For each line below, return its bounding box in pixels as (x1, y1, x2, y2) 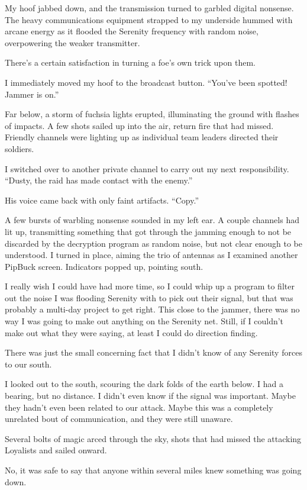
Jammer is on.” (5, 88, 59, 100)
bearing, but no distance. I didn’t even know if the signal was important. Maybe (5, 389, 296, 402)
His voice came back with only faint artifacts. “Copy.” (5, 194, 199, 206)
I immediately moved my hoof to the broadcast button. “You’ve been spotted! (5, 76, 287, 88)
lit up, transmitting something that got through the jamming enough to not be (5, 225, 292, 237)
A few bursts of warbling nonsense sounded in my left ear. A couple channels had (5, 214, 299, 226)
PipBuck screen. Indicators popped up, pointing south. (5, 260, 203, 272)
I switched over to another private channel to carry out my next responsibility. (5, 162, 289, 175)
